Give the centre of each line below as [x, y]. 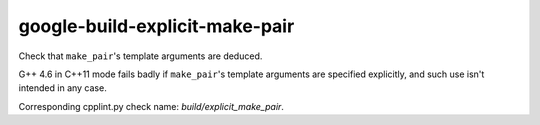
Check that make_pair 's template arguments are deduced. [140, 56]
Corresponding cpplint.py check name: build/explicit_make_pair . [151, 106]
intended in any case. [62, 88]
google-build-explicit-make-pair [156, 26]
